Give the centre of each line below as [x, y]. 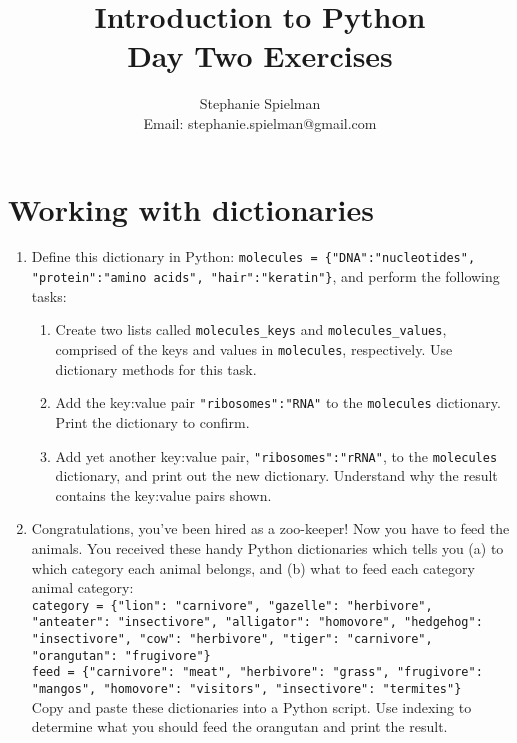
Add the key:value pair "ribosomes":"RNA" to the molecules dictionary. [278, 402]
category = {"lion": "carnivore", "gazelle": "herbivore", [232, 605]
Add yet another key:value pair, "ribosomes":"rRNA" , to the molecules [276, 455]
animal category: [82, 587]
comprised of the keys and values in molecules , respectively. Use [254, 349]
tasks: [49, 295]
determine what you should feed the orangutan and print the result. [239, 726]
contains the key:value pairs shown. [163, 494]
